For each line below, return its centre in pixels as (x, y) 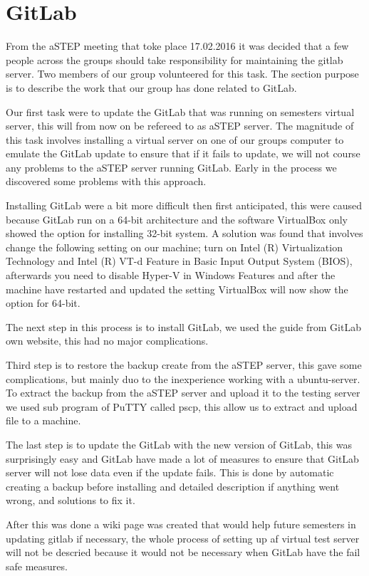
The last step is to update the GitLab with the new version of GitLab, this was (179, 444)
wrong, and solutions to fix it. (71, 500)
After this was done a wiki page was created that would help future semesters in (181, 524)
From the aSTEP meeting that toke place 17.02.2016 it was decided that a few (177, 46)
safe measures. (37, 566)
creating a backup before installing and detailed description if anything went (173, 486)
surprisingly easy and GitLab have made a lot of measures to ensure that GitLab (182, 458)
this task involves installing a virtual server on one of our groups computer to (175, 139)
